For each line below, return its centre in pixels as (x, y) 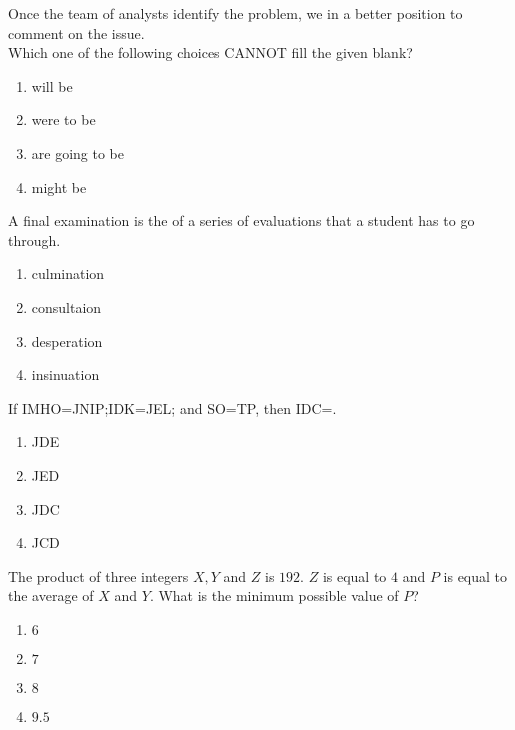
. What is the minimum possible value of (274, 595)
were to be (63, 119)
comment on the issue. (76, 32)
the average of (51, 595)
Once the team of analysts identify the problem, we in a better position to (235, 13)
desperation (67, 340)
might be (59, 186)
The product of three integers (98, 575)
